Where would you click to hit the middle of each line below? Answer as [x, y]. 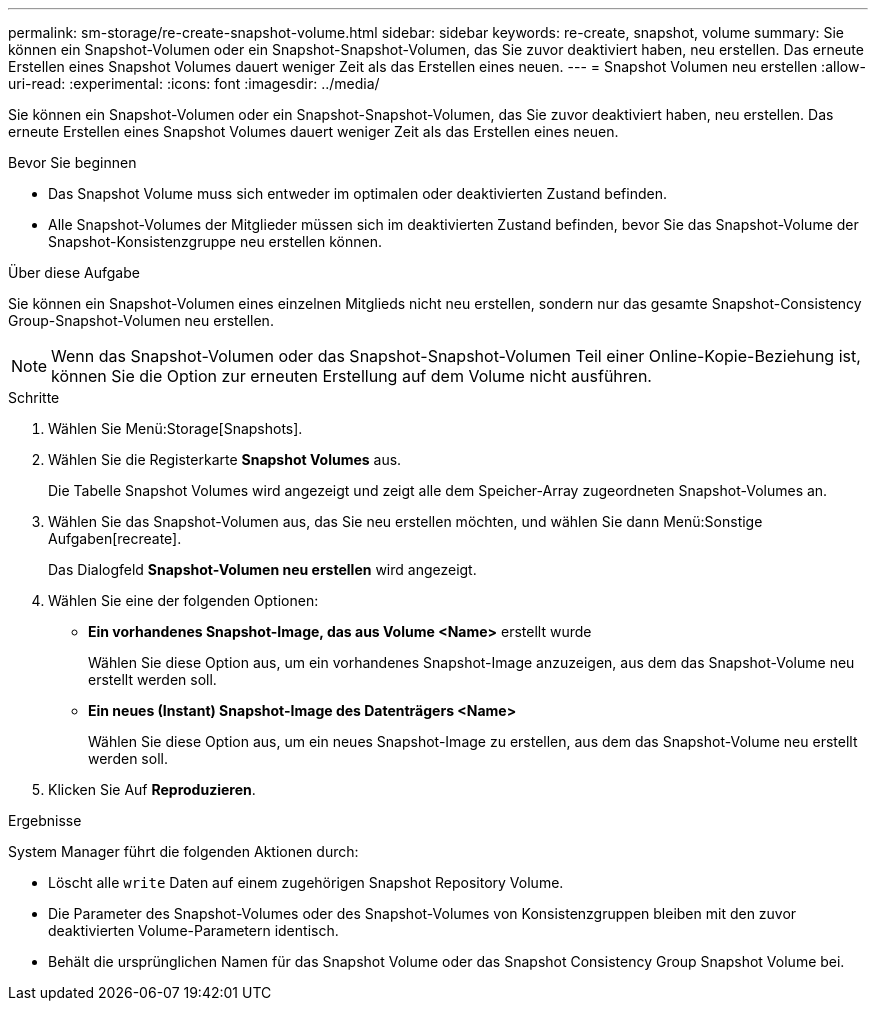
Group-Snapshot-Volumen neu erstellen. [141, 320]
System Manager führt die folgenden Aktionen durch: [183, 851]
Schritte [34, 397]
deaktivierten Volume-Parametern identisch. [193, 930]
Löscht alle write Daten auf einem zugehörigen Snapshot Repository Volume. [306, 882]
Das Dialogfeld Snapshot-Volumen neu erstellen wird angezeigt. [262, 569]
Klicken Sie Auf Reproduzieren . [152, 789]
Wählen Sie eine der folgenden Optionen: [183, 600]
